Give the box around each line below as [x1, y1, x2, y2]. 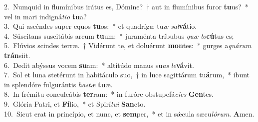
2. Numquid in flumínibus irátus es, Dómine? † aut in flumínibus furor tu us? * [4, 1, 249, 11]
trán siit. [4, 50, 30, 60]
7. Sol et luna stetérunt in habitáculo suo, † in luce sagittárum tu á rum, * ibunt [4, 69, 250, 80]
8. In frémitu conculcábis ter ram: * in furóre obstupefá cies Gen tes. [4, 89, 214, 99]
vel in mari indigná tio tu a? [4, 11, 87, 21]
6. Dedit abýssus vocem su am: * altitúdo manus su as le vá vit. [4, 60, 194, 70]
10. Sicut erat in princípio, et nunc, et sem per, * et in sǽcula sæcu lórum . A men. [4, 108, 255, 119]
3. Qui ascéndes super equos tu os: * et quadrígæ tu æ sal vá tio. [4, 21, 197, 31]
